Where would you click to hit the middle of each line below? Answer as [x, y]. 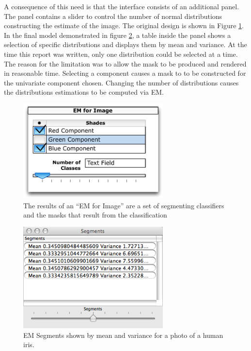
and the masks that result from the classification [95, 215]
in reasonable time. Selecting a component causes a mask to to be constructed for [125, 73]
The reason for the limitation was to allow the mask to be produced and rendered [125, 63]
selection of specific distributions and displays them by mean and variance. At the [125, 44]
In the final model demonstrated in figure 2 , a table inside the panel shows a [118, 35]
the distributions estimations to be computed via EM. [84, 92]
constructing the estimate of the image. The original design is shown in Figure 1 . [124, 25]
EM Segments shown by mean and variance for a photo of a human [123, 335]
